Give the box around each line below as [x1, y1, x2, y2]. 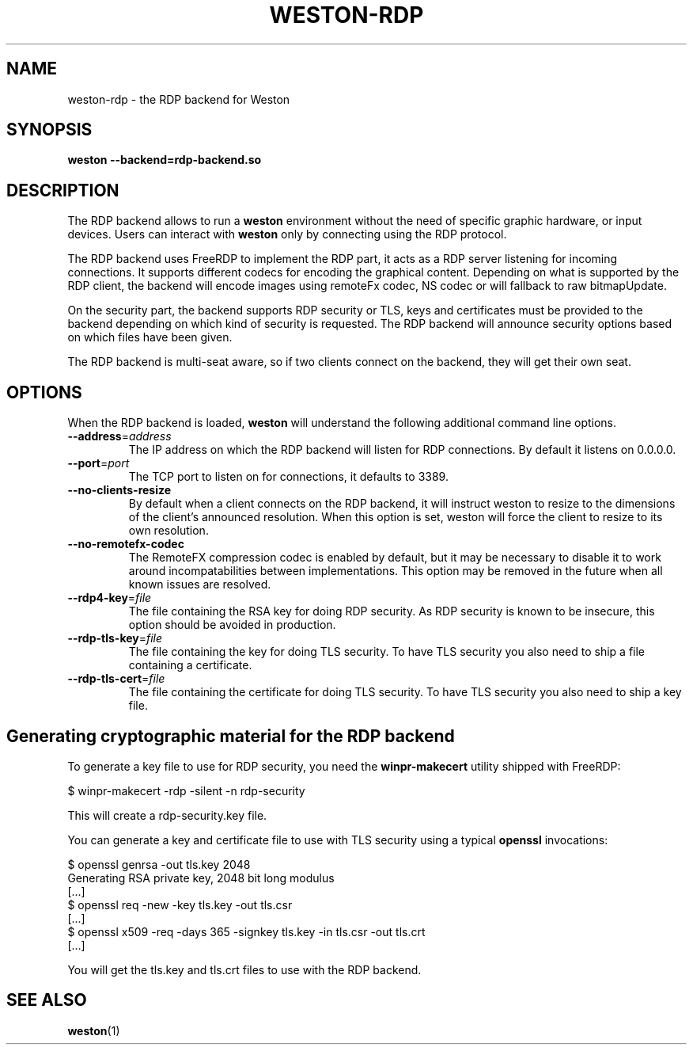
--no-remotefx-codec [67, 537, 184, 551]
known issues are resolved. [128, 577, 271, 592]
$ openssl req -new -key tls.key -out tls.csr [67, 897, 293, 912]
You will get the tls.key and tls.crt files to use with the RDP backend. [67, 962, 422, 977]
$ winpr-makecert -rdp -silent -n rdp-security [67, 783, 305, 798]
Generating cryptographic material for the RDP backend [6, 725, 455, 746]
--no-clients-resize [67, 483, 172, 497]
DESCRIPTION [6, 180, 119, 200]
